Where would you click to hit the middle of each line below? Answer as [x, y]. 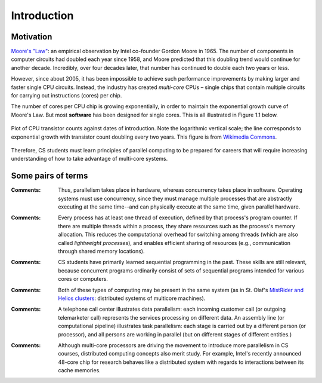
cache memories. [79, 370]
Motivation [32, 37]
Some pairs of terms [49, 176]
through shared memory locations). [101, 251]
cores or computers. [83, 279]
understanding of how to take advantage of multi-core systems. [89, 159]
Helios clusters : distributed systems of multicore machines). [132, 298]
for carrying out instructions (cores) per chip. [66, 96]
